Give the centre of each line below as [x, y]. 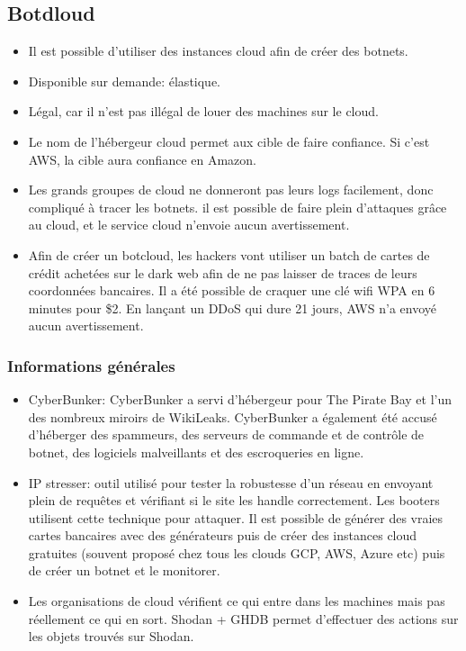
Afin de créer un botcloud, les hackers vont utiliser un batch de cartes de [229, 254]
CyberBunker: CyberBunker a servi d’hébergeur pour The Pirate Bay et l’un [240, 399]
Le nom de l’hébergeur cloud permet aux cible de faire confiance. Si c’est [229, 141]
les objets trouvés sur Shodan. [111, 636]
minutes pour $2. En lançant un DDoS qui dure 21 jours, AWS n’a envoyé [232, 307]
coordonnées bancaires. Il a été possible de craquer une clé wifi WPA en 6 [232, 290]
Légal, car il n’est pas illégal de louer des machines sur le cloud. [203, 111]
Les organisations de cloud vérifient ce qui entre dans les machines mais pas [237, 601]
